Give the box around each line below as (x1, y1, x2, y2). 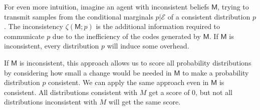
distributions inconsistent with (4, 96, 97, 107)
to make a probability (182, 67, 249, 77)
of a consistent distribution (167, 11, 250, 21)
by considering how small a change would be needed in (4, 67, 172, 77)
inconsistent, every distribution (4, 40, 99, 51)
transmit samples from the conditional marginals (4, 11, 153, 21)
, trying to (217, 1, 249, 11)
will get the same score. (108, 96, 181, 107)
